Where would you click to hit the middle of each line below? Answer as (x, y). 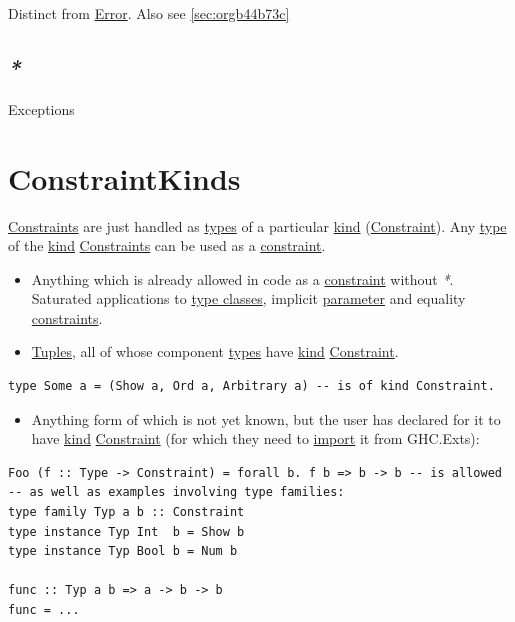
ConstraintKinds (124, 177)
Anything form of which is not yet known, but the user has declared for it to (266, 418)
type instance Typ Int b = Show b (126, 531)
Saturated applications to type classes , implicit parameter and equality (248, 298)
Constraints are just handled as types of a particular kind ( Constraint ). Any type (257, 225)
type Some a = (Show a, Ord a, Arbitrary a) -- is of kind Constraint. (251, 386)
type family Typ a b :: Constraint (126, 512)
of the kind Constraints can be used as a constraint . (167, 245)
